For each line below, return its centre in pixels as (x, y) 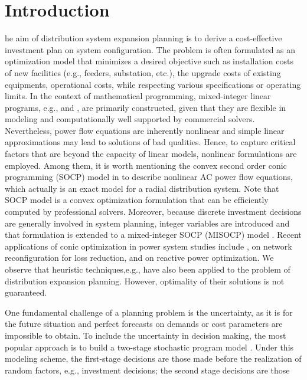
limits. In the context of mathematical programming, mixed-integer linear (138, 96)
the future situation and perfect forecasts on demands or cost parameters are (144, 324)
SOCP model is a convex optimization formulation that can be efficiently (137, 200)
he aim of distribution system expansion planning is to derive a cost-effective (143, 38)
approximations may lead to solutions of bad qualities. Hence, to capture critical (150, 142)
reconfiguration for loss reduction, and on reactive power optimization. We (139, 258)
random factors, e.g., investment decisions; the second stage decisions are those (147, 370)
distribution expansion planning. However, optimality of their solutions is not (145, 281)
